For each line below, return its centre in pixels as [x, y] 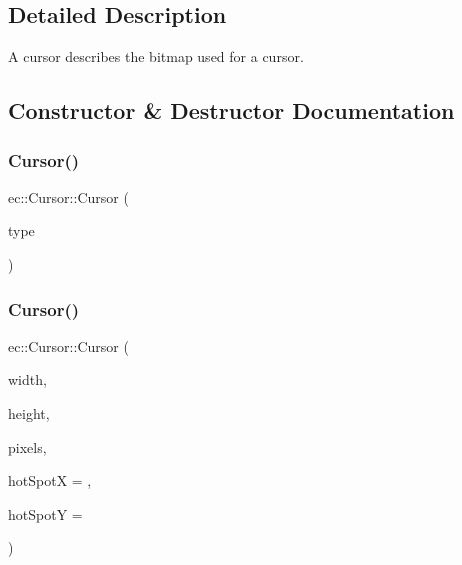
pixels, [27, 446]
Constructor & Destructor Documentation [231, 110]
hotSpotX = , [50, 480]
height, [29, 412]
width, [27, 379]
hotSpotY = [45, 513]
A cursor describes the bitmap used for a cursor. [156, 56]
